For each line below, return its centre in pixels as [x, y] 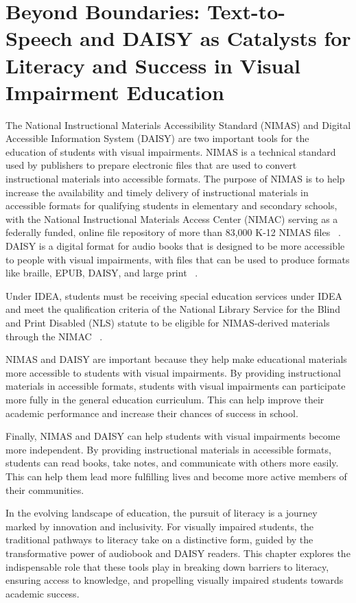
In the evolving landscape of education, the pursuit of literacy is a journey [162, 513]
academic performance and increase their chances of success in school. [152, 413]
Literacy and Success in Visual [153, 65]
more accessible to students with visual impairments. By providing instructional [173, 372]
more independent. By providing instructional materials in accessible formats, [168, 449]
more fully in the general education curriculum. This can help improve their [165, 399]
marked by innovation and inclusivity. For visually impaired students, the [160, 526]
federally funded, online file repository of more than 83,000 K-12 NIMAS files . [173, 232]
